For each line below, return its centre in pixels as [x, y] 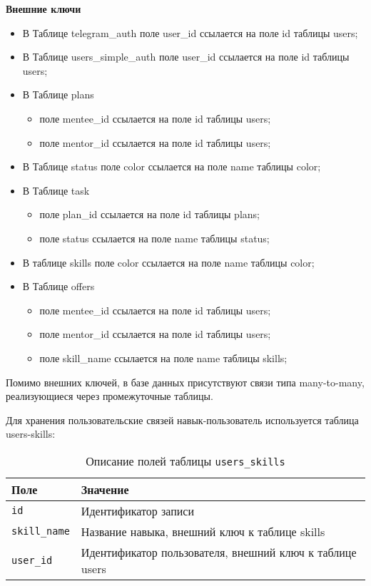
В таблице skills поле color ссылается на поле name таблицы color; [168, 262]
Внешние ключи [44, 9]
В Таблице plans [58, 94]
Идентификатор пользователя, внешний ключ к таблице [219, 552]
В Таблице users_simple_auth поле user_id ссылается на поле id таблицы [186, 57]
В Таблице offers [59, 286]
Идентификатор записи [138, 510]
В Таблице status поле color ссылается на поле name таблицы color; [172, 166]
